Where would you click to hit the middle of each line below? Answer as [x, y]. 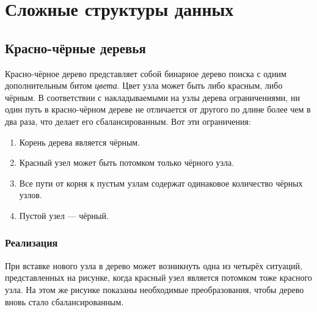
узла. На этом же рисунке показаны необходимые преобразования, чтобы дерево [155, 289]
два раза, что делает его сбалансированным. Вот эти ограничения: [128, 121]
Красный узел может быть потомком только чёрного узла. [127, 162]
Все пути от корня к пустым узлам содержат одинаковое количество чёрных [161, 183]
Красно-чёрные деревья [75, 47]
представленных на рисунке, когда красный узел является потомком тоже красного [158, 277]
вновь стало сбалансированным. [64, 301]
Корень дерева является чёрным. [80, 142]
